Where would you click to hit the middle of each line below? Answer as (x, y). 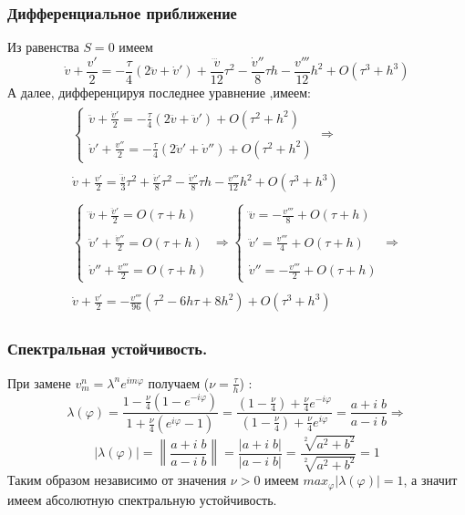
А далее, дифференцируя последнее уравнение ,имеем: (159, 92)
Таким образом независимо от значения (117, 480)
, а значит (430, 480)
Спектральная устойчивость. (108, 349)
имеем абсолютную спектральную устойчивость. (142, 499)
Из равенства (43, 47)
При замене (39, 382)
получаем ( (179, 382)
